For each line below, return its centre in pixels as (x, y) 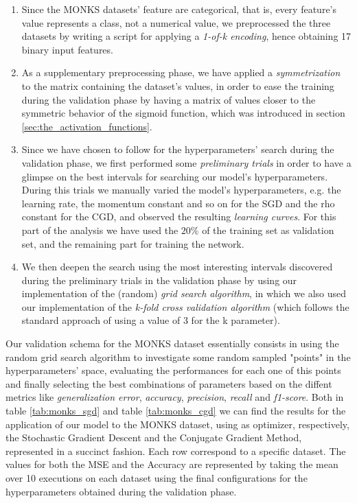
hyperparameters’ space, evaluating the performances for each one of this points (173, 370)
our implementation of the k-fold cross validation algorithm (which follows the (185, 306)
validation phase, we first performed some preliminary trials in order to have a (186, 162)
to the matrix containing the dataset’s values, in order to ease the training (178, 85)
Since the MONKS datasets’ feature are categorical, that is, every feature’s (179, 9)
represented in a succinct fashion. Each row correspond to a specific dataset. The (176, 451)
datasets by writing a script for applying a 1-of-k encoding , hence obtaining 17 (186, 36)
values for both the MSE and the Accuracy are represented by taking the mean (172, 464)
